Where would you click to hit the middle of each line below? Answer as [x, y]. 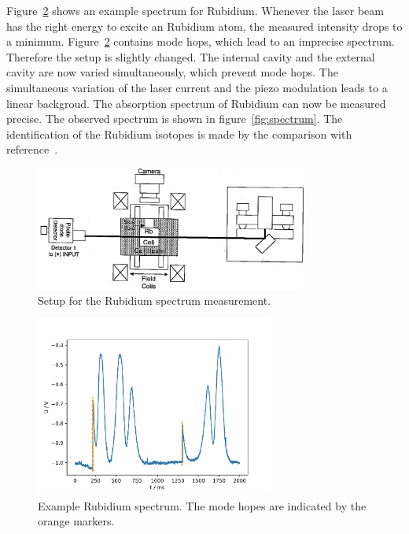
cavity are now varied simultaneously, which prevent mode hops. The [172, 72]
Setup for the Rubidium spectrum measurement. [155, 300]
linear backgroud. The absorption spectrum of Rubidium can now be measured [196, 103]
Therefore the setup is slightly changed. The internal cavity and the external [191, 56]
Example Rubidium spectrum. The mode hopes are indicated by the [202, 505]
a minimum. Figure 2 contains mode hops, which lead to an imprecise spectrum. [201, 41]
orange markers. [76, 521]
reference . [32, 149]
